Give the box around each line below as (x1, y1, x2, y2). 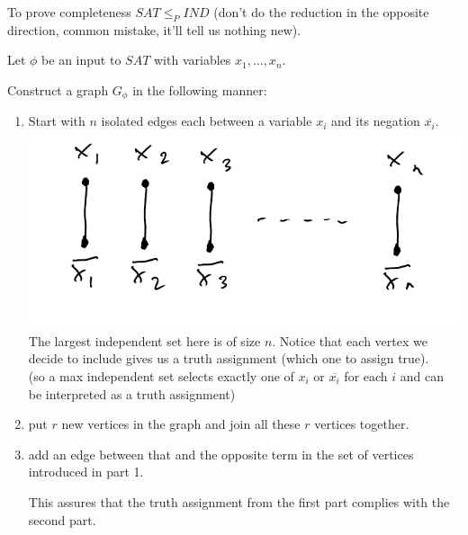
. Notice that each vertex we (272, 331, 427, 350)
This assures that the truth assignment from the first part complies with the (28, 492, 450, 511)
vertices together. (314, 415, 409, 433)
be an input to (41, 50, 121, 69)
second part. (28, 510, 96, 529)
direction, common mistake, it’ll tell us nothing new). (7, 20, 301, 39)
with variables (154, 50, 231, 69)
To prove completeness (7, 3, 131, 21)
